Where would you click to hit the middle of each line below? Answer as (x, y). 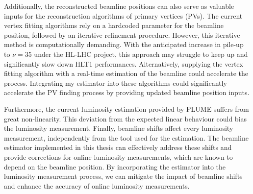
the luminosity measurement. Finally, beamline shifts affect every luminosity (119, 128)
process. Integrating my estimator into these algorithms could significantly (115, 83)
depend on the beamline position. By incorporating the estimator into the (115, 166)
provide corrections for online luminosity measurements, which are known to (118, 157)
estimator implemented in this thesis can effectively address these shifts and (118, 147)
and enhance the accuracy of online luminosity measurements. (97, 185)
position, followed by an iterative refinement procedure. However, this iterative (122, 35)
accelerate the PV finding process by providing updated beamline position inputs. (127, 92)
